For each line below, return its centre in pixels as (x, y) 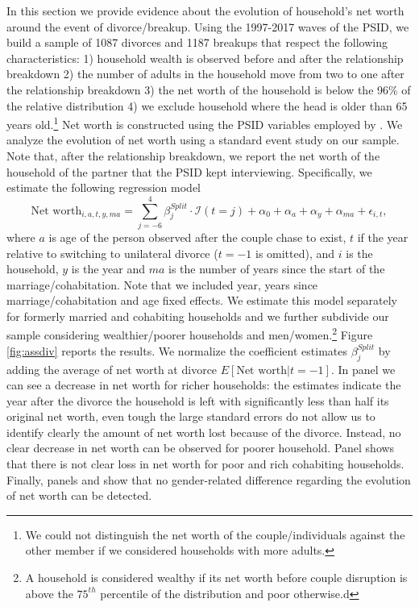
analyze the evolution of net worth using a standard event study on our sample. (203, 140)
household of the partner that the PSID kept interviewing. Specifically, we (189, 171)
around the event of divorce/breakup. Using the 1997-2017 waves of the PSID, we (208, 26)
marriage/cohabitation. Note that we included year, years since (162, 284)
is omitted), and (295, 253)
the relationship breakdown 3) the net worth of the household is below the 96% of (209, 89)
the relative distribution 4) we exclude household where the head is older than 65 (207, 105)
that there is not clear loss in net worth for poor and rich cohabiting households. (205, 464)
